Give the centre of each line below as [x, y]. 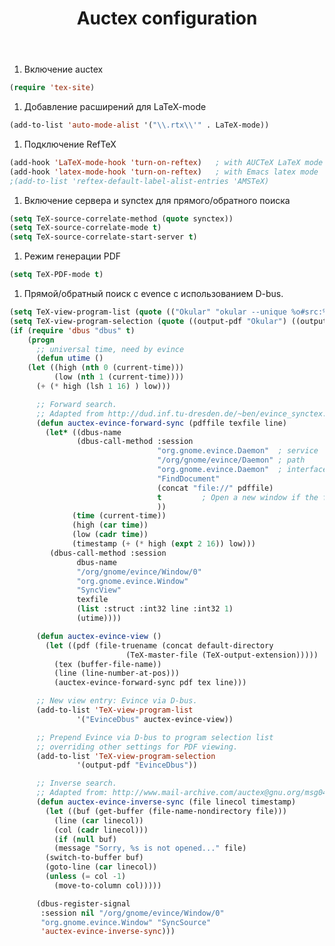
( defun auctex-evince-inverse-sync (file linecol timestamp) [166, 802]
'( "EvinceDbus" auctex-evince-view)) [155, 719]
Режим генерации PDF [72, 256]
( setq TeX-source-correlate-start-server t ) [103, 237]
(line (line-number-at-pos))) [117, 673]
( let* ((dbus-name [83, 432]
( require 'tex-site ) [52, 88]
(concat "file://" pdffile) [215, 488]
